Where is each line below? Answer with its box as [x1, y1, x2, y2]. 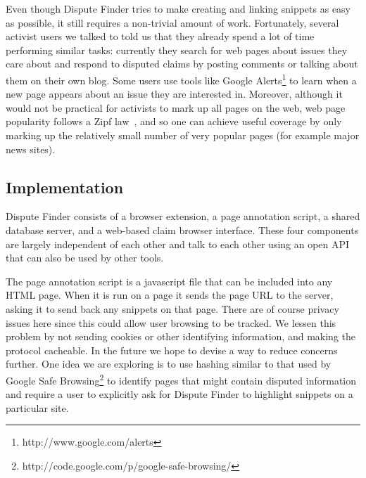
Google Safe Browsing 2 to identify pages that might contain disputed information [6, 370, 357, 387]
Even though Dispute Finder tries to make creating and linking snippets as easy [6, 1, 351, 15]
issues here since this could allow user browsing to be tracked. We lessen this [6, 315, 336, 330]
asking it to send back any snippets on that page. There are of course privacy [6, 301, 339, 316]
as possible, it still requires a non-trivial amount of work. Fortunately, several [6, 15, 339, 30]
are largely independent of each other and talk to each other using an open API [6, 236, 350, 251]
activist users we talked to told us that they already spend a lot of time [6, 29, 315, 44]
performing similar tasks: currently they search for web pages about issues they [6, 42, 348, 57]
